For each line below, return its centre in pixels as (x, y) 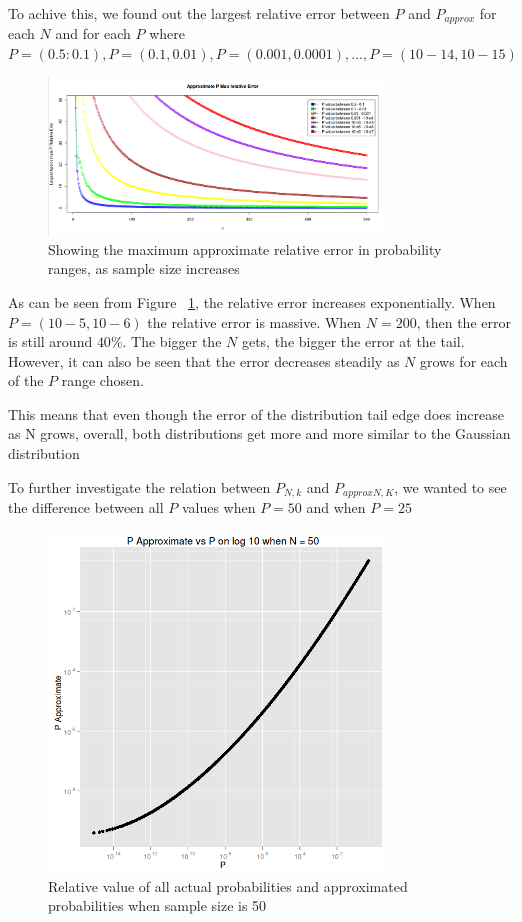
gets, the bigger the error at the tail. (353, 341)
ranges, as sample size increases (144, 268)
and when (336, 507)
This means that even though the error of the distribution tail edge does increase (256, 413)
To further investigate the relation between (139, 486)
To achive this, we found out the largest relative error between (199, 13)
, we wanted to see (450, 486)
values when (218, 507)
